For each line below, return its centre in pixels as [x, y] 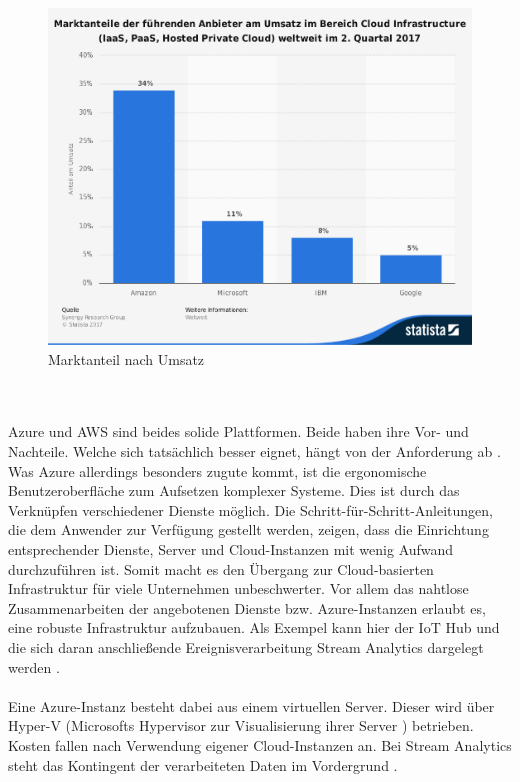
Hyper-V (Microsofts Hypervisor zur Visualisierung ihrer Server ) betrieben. [241, 725]
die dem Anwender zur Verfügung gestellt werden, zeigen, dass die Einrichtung [248, 529]
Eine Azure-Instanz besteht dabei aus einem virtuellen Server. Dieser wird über [251, 705]
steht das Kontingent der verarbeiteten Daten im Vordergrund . [203, 764]
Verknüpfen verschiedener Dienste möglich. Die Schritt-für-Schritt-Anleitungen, [250, 509]
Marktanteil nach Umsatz [126, 358]
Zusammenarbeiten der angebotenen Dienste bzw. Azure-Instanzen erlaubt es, [247, 607]
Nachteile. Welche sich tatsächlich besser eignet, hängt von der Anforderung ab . [254, 451]
